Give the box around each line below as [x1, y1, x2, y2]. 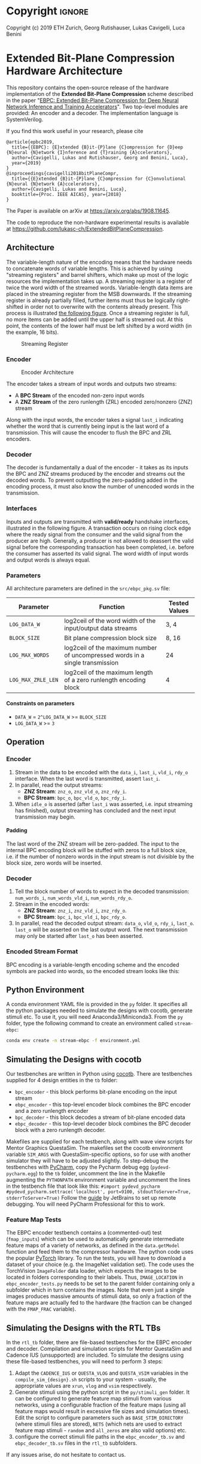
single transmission [63, 658, 118, 666]
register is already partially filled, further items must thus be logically [6, 297, 175, 304]
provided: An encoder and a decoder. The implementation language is [6, 109, 179, 116]
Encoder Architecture [21, 369, 74, 376]
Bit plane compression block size [63, 633, 157, 642]
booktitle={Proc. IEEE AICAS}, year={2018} [11, 191, 121, 197]
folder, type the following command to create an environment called [6, 1020, 173, 1027]
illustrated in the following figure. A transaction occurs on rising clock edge [6, 524, 191, 532]
